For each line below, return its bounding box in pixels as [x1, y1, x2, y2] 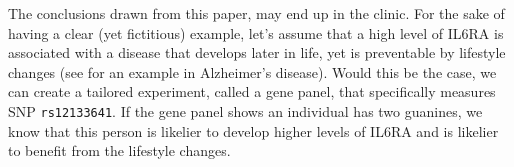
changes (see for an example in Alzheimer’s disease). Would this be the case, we [8, 61, 497, 82]
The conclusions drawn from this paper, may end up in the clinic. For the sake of [8, 3, 505, 23]
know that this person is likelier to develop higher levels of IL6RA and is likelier [8, 120, 499, 141]
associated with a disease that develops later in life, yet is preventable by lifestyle [8, 42, 506, 63]
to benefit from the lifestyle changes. [8, 140, 231, 161]
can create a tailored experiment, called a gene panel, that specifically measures [8, 81, 496, 102]
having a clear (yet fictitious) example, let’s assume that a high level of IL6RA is [8, 22, 504, 43]
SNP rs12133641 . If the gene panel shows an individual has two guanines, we [8, 100, 483, 121]
